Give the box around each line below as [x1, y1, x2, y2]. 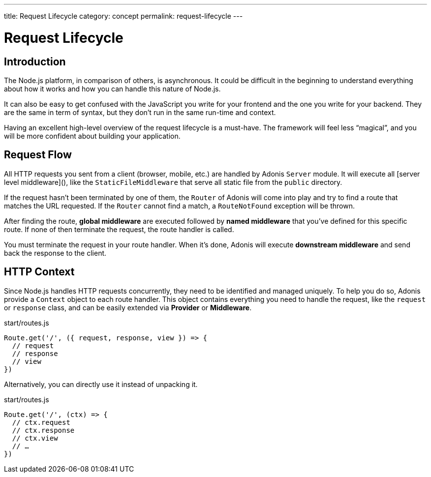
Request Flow [4, 149, 72, 161]
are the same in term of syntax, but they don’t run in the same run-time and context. [4, 108, 276, 117]
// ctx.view [12, 434, 58, 442]
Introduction [4, 55, 66, 68]
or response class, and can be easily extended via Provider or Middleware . [4, 303, 252, 312]
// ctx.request [12, 418, 70, 426]
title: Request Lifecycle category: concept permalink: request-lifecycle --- [4, 12, 243, 20]
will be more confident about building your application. [4, 131, 181, 140]
